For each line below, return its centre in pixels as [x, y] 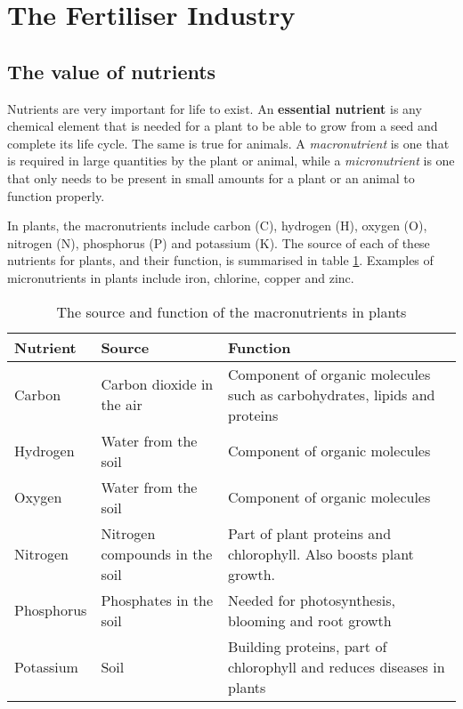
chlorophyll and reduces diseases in [337, 666]
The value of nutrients [112, 71]
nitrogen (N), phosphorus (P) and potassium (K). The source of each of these [219, 242]
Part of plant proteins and [310, 533]
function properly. [56, 195]
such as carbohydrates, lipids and [332, 394]
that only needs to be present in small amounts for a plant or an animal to [211, 177]
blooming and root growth [310, 620]
